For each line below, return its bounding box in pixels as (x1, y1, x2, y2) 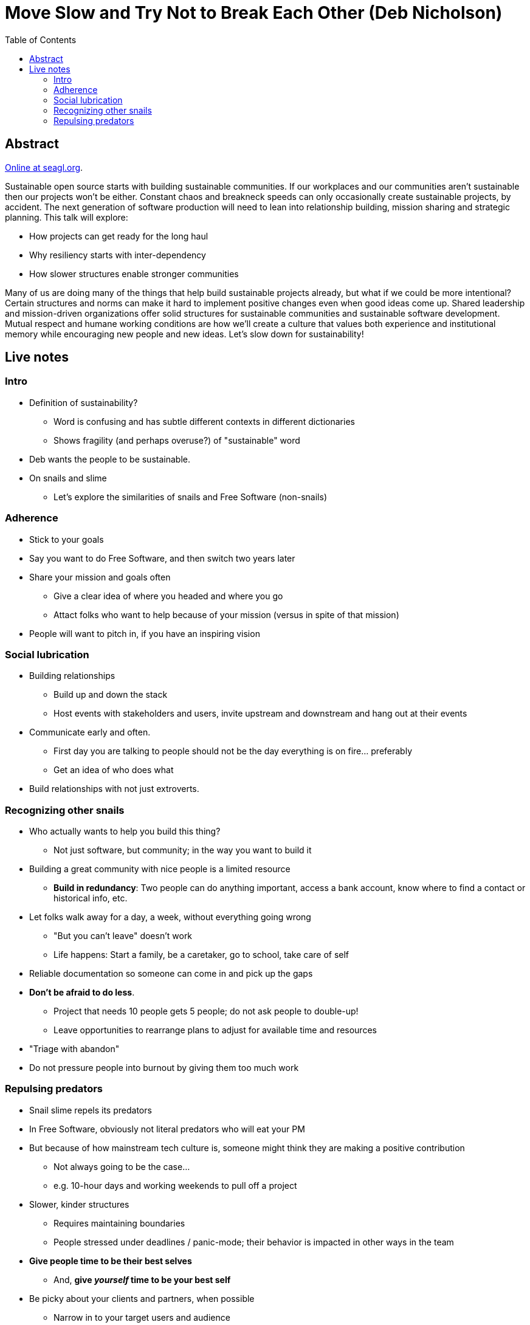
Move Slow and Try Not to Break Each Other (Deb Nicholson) (5, 2, 503, 23)
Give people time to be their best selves (29, 1255, 192, 1266)
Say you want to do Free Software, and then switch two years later (29, 552, 295, 563)
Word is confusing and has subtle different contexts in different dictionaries (53, 416, 355, 427)
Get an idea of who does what (53, 765, 174, 776)
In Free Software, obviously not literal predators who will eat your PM (29, 1123, 305, 1134)
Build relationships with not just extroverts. (29, 783, 199, 794)
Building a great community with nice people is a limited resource (29, 864, 291, 875)
